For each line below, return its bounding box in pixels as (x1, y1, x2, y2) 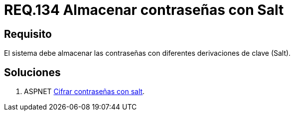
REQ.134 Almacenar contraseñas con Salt (4, 1, 284, 18)
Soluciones (4, 66, 61, 79)
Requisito (4, 27, 52, 40)
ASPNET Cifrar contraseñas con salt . (24, 87, 145, 96)
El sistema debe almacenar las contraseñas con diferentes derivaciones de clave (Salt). (4, 49, 291, 58)
